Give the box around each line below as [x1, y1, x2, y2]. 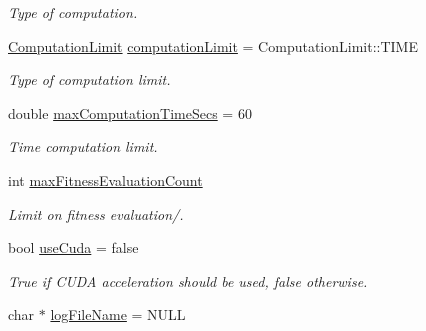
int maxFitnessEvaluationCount [8, 169, 203, 190]
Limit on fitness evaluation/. [8, 203, 184, 224]
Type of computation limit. [8, 69, 171, 90]
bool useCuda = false [8, 237, 139, 258]
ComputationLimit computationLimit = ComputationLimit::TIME [8, 35, 418, 56]
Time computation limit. [8, 136, 158, 157]
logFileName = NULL [50, 304, 186, 325]
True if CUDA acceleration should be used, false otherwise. [8, 270, 368, 291]
